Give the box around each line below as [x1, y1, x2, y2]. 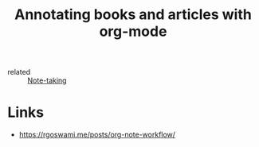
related [7, 68, 31, 77]
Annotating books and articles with [14, 6, 252, 24]
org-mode [99, 22, 167, 41]
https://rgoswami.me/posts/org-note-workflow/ [18, 130, 176, 140]
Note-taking [27, 75, 67, 85]
